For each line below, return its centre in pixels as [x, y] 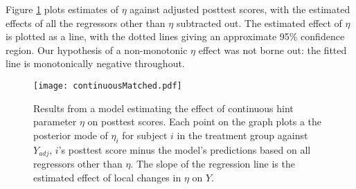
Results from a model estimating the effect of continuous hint [163, 108]
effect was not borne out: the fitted [273, 49]
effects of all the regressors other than [86, 22]
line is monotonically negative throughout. [95, 63]
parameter [55, 121]
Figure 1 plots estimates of [62, 9]
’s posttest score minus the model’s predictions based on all [185, 149]
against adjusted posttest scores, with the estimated [240, 9]
